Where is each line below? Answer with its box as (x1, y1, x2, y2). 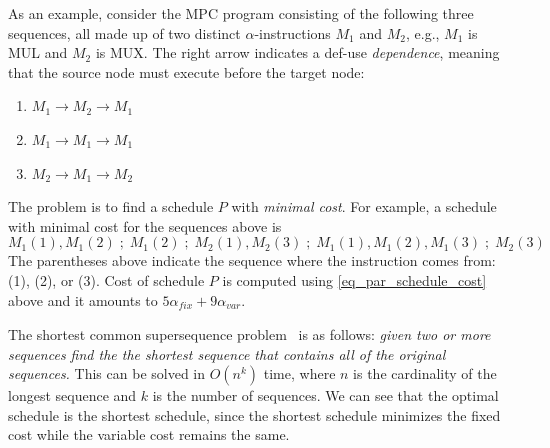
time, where (263, 363, 336, 384)
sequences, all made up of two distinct (8, 22, 241, 43)
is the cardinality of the (353, 363, 497, 384)
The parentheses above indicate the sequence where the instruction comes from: (8, 250, 496, 271)
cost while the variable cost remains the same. (8, 424, 290, 445)
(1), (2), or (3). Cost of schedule (8, 269, 205, 290)
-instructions (254, 22, 331, 43)
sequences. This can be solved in (8, 363, 206, 384)
